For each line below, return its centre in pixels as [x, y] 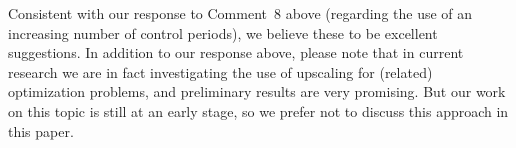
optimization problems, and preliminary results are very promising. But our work [257, 91]
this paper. [41, 130]
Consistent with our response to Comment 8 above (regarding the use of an [240, 13]
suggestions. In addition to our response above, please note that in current [236, 52]
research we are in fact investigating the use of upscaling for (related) [220, 71]
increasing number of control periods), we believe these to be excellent [223, 32]
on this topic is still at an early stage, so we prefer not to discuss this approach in [258, 110]
